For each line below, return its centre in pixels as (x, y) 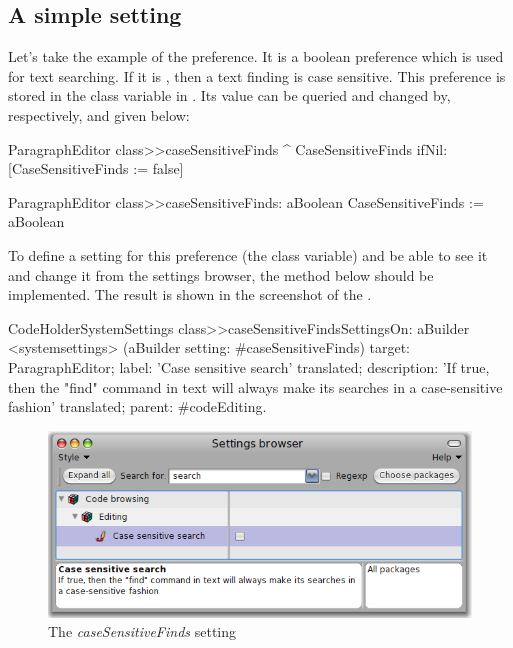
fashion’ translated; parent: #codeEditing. (137, 406)
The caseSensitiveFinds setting (142, 631)
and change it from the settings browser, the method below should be (221, 274)
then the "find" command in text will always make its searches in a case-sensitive (255, 386)
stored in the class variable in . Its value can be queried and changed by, (229, 95)
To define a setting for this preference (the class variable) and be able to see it (248, 254)
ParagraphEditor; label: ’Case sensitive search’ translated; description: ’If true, (249, 366)
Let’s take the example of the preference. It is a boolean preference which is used (256, 56)
